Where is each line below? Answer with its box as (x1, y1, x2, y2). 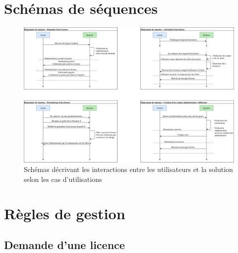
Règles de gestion (4, 203, 125, 223)
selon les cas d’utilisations (24, 173, 102, 184)
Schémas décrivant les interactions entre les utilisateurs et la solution (24, 164, 233, 174)
